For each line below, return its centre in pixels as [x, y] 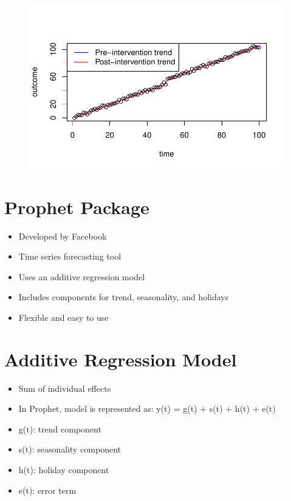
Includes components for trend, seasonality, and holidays [124, 297]
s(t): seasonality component [70, 449]
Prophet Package [77, 207]
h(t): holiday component [64, 469]
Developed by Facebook [63, 236]
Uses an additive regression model [82, 276]
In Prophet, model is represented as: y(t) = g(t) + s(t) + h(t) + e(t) [147, 409]
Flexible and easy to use [63, 317]
